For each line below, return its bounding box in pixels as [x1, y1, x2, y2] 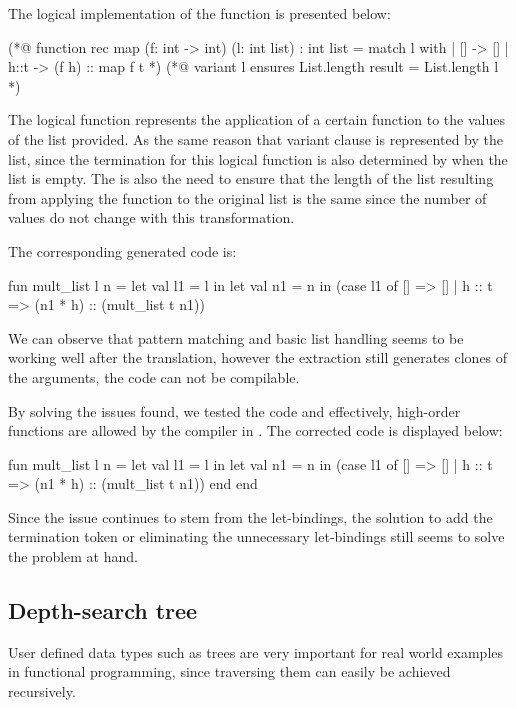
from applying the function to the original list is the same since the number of [8, 187, 487, 208]
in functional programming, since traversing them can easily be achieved [8, 661, 451, 682]
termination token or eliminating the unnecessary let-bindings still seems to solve [8, 526, 505, 547]
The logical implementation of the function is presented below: [8, 3, 391, 23]
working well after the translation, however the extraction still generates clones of [8, 347, 508, 368]
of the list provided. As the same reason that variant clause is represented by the [8, 128, 503, 149]
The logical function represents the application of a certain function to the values [8, 109, 505, 130]
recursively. [8, 681, 76, 702]
